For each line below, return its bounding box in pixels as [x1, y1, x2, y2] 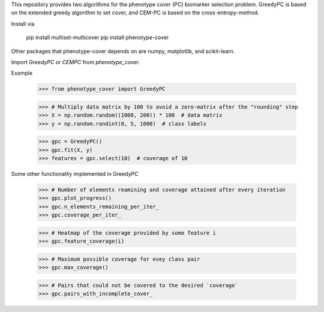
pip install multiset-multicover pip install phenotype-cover [26, 34, 169, 41]
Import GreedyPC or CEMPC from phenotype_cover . [11, 58, 140, 65]
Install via [11, 20, 35, 27]
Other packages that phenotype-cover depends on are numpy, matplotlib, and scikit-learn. [11, 47, 235, 55]
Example [11, 70, 33, 77]
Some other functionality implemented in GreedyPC [11, 170, 139, 178]
